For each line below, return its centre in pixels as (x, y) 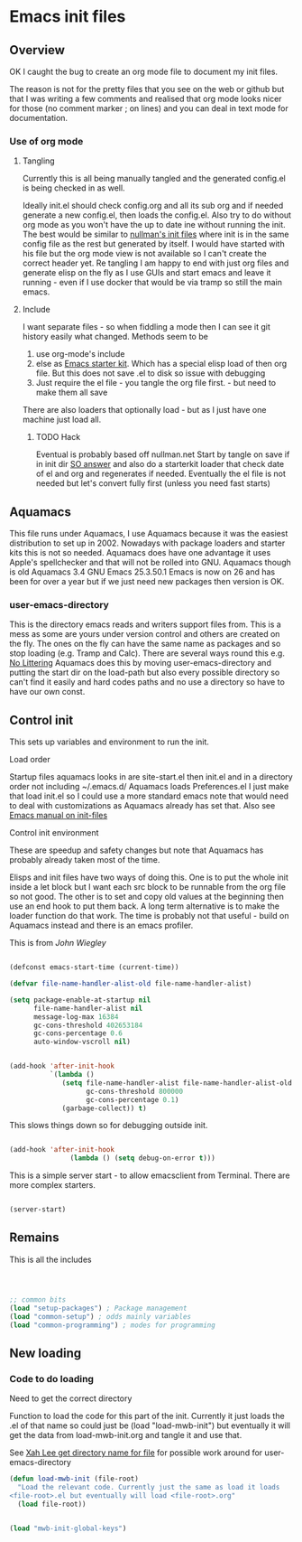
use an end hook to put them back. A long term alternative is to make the (144, 906)
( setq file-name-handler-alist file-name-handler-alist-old (177, 1083)
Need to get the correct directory (71, 1398)
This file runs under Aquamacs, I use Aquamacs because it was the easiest (149, 534)
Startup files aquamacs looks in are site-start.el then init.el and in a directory (151, 777)
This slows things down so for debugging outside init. (109, 1126)
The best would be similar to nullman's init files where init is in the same (156, 234)
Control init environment (54, 833)
